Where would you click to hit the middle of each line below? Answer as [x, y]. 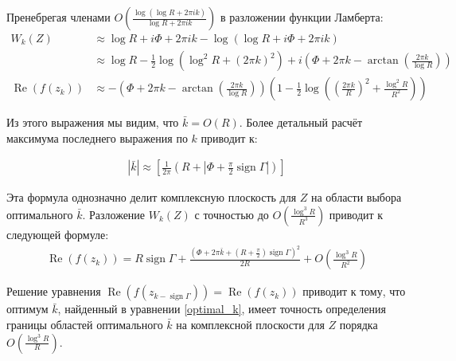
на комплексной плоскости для [250, 324]
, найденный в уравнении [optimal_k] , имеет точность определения [222, 309]
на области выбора [357, 197]
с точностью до [232, 214]
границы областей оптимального [85, 324]
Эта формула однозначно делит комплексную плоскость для [152, 197]
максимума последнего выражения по [97, 137]
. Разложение [114, 214]
